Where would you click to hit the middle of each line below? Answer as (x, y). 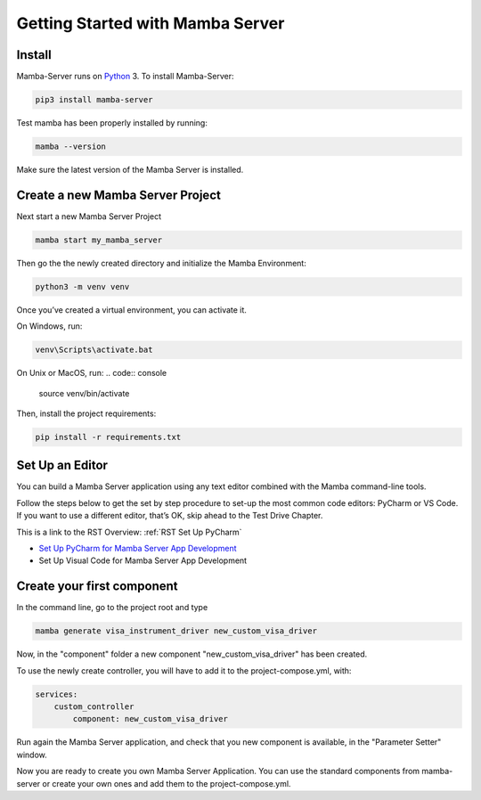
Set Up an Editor (62, 465)
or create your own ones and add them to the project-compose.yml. (167, 783)
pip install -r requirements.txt (108, 437)
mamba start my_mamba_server (99, 240)
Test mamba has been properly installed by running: (112, 123)
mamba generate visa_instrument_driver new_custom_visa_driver (176, 631)
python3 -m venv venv (82, 286)
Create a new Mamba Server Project (119, 195)
